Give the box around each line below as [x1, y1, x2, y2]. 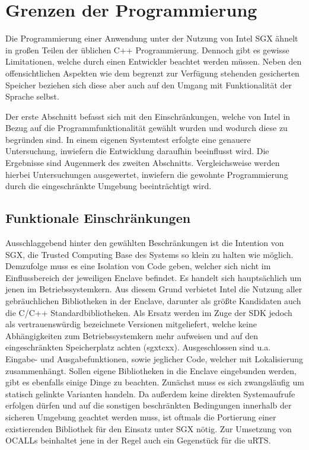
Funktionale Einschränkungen [5, 209, 191, 227]
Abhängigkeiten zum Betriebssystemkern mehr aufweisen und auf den [5, 329, 259, 342]
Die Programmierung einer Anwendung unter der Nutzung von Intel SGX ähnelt [5, 32, 298, 44]
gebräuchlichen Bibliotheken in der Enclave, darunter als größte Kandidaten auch [5, 295, 301, 307]
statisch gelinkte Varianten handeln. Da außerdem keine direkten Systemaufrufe [5, 387, 295, 400]
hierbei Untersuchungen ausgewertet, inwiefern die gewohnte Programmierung [5, 168, 288, 180]
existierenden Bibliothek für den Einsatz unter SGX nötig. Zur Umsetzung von [5, 422, 292, 435]
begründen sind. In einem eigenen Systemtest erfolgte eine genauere [5, 133, 251, 145]
